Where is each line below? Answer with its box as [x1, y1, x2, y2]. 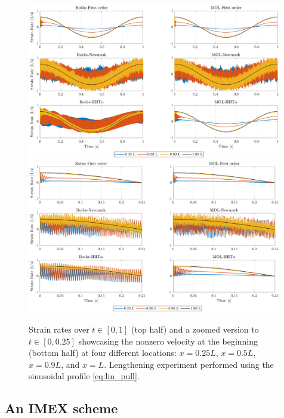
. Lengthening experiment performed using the [104, 358, 274, 370]
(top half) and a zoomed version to [131, 322, 259, 335]
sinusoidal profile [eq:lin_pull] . [29, 370, 140, 382]
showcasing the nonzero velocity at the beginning [78, 334, 258, 347]
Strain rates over [29, 322, 89, 335]
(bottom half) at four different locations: [29, 346, 177, 359]
